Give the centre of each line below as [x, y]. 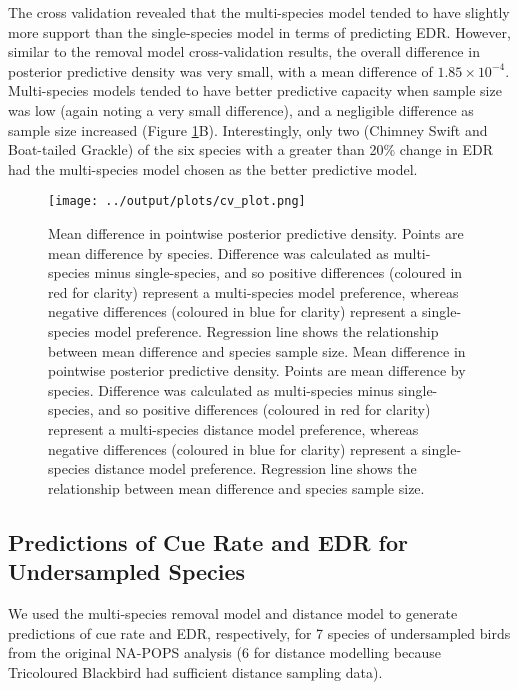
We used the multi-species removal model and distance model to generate [233, 612]
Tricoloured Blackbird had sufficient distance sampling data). [195, 671]
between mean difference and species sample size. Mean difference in [257, 350]
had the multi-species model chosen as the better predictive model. [213, 168]
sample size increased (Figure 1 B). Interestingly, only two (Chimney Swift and [248, 129]
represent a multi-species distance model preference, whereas [233, 428]
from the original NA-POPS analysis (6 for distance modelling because [224, 652]
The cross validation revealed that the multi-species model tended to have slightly [259, 12]
